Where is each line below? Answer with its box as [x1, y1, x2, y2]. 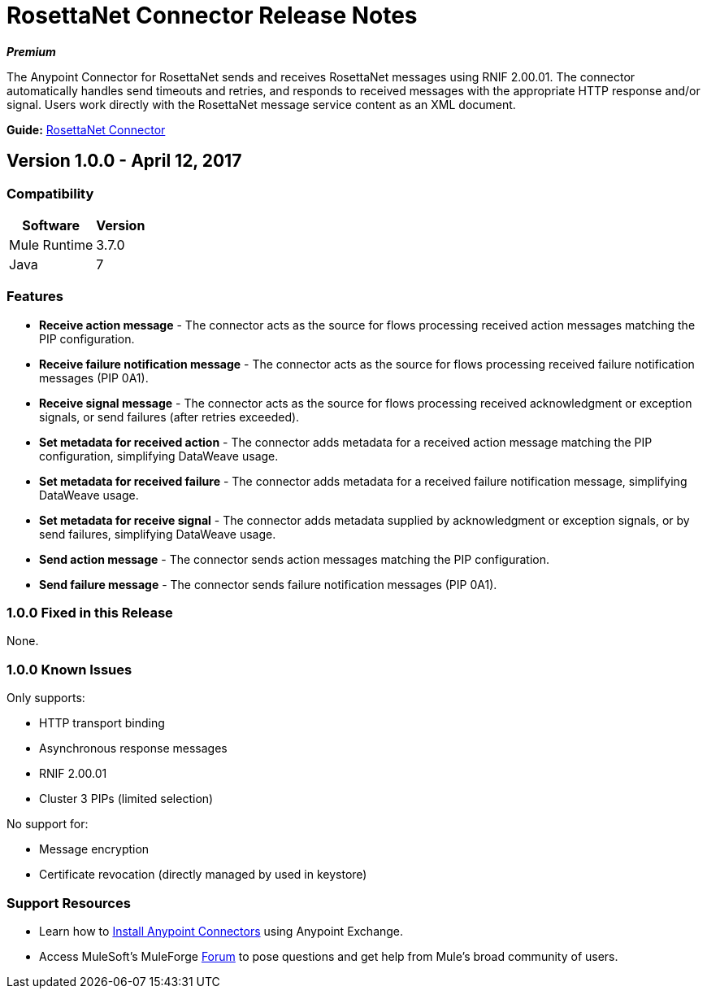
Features [7, 288, 63, 305]
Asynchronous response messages [39, 741, 228, 756]
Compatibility [7, 185, 94, 202]
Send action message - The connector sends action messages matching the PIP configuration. [39, 552, 550, 566]
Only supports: [7, 691, 85, 705]
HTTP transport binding [39, 716, 165, 731]
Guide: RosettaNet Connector [7, 122, 166, 137]
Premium [7, 44, 56, 59]
